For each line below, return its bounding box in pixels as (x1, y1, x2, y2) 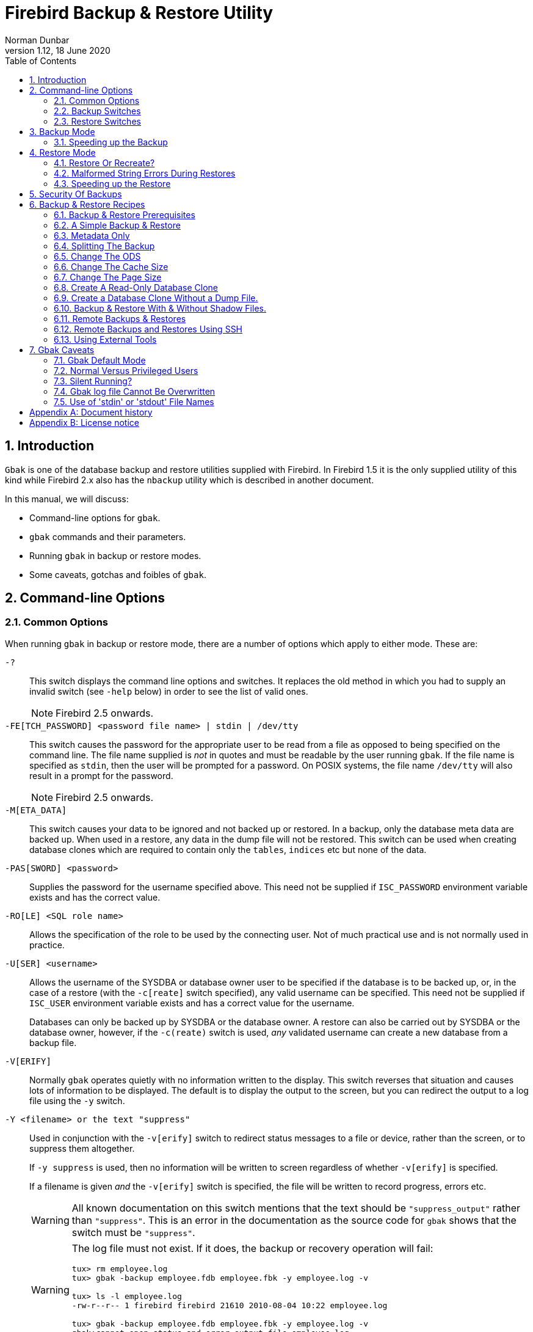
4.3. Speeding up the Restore (54, 178, 171, 189)
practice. (29, 939, 65, 950)
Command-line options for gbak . (29, 512, 161, 523)
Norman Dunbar (5, 34, 70, 45)
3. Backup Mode (29, 126, 95, 137)
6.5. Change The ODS (54, 251, 141, 262)
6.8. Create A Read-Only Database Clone (54, 282, 219, 293)
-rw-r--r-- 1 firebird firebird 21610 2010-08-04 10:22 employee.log (71, 1300, 388, 1310)
